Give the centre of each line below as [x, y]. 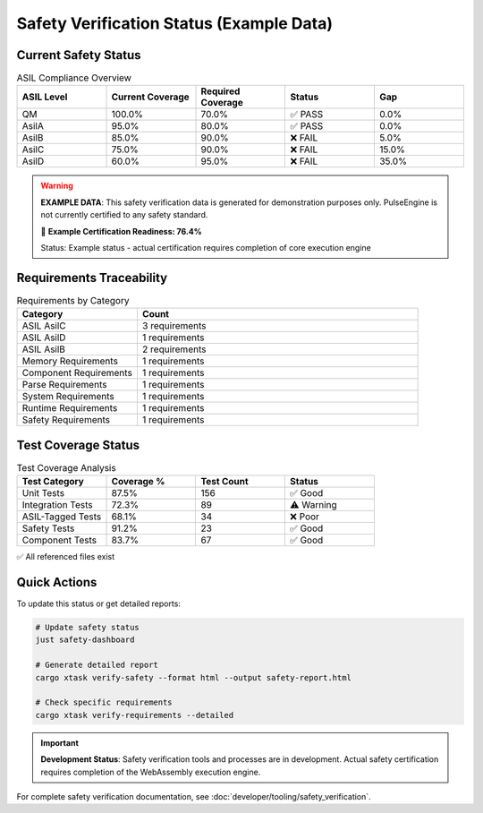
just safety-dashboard [85, 640]
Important [60, 742]
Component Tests [59, 540]
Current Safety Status [79, 55]
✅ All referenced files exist [66, 557]
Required [220, 91]
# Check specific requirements [104, 702]
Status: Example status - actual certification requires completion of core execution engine [206, 248]
